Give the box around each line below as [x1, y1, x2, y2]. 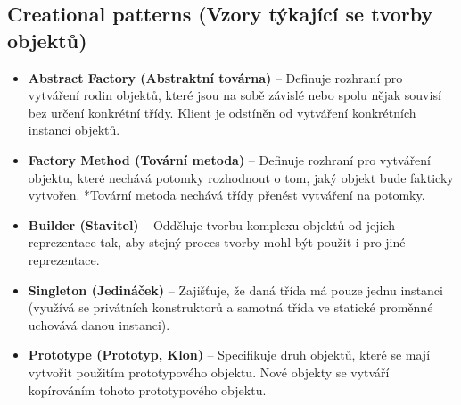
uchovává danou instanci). [28, 315, 170, 334]
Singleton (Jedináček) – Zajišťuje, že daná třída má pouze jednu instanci [28, 280, 443, 299]
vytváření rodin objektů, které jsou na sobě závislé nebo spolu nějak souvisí [28, 86, 441, 104]
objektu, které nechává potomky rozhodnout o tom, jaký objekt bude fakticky [28, 168, 454, 186]
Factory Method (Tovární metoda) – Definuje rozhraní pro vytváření [28, 150, 432, 169]
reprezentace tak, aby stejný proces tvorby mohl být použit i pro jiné [28, 233, 406, 252]
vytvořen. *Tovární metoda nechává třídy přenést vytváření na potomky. [28, 186, 425, 204]
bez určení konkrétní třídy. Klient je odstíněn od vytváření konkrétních [28, 103, 416, 121]
